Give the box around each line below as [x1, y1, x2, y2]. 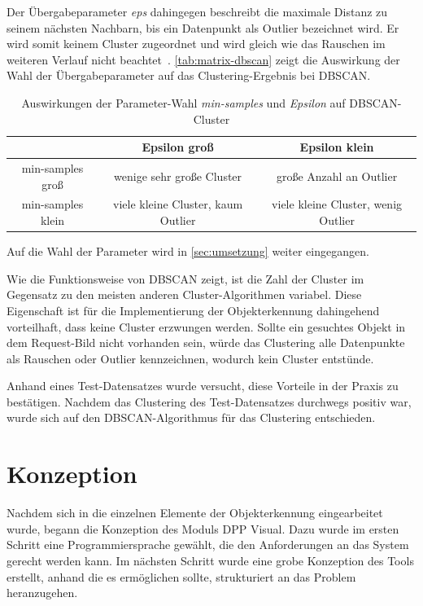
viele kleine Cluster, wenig [272, 195, 403, 213]
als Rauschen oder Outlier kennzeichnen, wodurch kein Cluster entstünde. [7, 349, 374, 367]
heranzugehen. [7, 584, 78, 601]
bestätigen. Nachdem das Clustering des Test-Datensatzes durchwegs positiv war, [7, 393, 412, 410]
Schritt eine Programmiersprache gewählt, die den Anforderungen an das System [7, 536, 409, 553]
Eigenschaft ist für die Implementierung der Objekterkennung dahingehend [7, 301, 380, 318]
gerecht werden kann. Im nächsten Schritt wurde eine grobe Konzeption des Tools [7, 551, 414, 569]
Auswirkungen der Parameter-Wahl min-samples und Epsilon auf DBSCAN [21, 94, 398, 111]
